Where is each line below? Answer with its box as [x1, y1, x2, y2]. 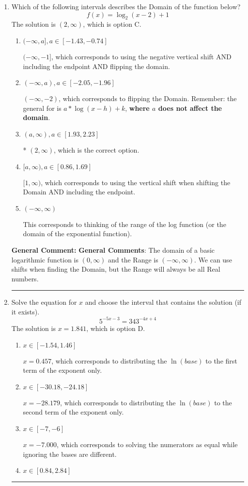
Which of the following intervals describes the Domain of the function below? [11, 1, 241, 11]
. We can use [194, 254, 232, 264]
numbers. [11, 273, 39, 283]
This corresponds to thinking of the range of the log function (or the [23, 219, 226, 229]
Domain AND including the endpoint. [23, 187, 136, 197]
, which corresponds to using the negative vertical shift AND [51, 51, 232, 61]
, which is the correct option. [53, 144, 139, 155]
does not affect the [158, 103, 222, 113]
